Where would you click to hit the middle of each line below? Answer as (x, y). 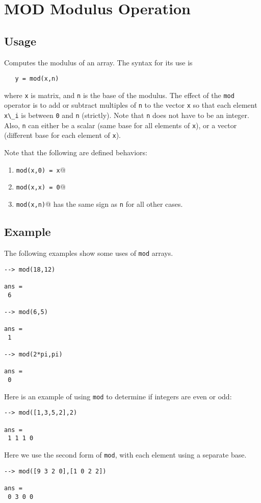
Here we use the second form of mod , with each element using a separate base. (125, 454)
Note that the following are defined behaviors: (76, 152)
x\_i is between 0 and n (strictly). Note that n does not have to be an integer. (127, 115)
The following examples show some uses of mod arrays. (89, 253)
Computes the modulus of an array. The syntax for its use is (98, 62)
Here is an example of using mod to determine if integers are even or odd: (118, 396)
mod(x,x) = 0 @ (41, 187)
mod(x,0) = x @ (41, 169)
